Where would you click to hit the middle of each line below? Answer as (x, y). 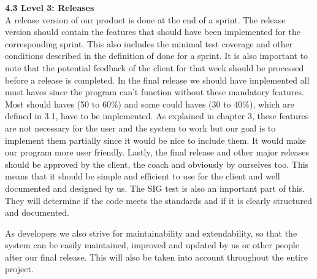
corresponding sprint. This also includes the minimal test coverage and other (149, 43)
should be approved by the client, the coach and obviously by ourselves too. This (157, 164)
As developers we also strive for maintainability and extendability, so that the (151, 233)
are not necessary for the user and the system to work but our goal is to (140, 128)
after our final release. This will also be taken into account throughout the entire (156, 257)
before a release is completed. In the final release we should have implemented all (157, 80)
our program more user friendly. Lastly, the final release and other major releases (157, 152)
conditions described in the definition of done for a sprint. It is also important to (157, 56)
